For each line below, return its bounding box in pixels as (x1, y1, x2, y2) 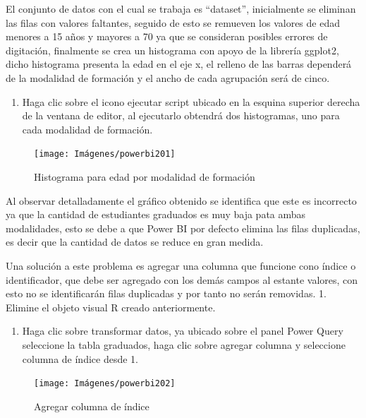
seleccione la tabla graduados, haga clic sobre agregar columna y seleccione (22, 337, 346, 352)
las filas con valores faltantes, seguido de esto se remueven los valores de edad (6, 15, 340, 30)
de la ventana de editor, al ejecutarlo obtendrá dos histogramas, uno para (22, 108, 340, 123)
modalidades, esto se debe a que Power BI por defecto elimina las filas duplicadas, (6, 220, 360, 235)
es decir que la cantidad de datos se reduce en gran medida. (6, 234, 264, 249)
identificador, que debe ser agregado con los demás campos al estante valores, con (6, 272, 358, 287)
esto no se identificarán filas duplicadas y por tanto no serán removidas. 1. (6, 286, 327, 301)
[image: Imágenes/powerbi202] (34, 378, 176, 389)
